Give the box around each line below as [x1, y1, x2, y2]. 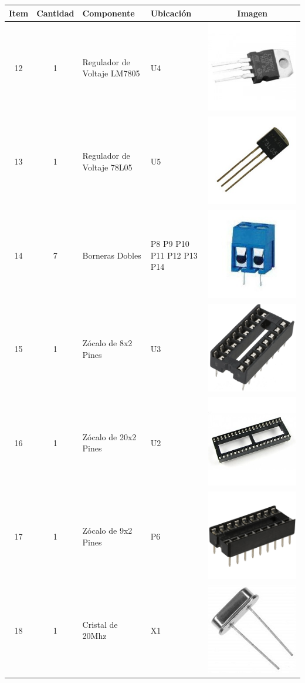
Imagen [237, 6, 268, 19]
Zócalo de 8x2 [82, 337, 133, 349]
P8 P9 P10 [150, 237, 189, 250]
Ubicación [150, 6, 192, 19]
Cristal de [82, 618, 118, 630]
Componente [82, 6, 135, 19]
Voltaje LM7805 [82, 67, 140, 79]
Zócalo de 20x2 [82, 430, 137, 443]
